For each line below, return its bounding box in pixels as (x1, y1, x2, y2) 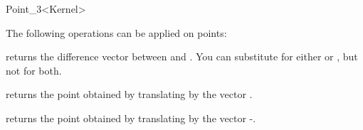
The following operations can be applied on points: (6, 25, 227, 40)
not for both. (6, 63, 62, 77)
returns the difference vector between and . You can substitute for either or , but (6, 49, 358, 64)
